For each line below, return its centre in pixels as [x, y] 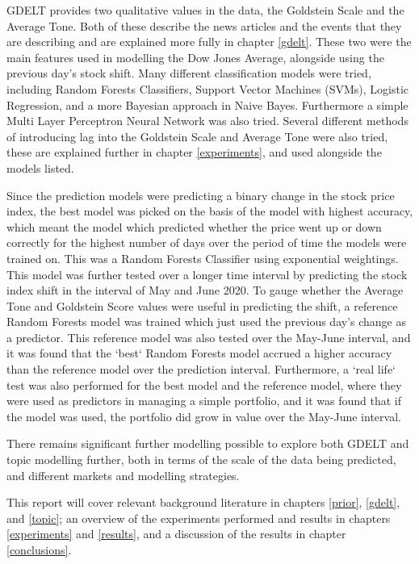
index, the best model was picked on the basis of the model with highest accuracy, [210, 211]
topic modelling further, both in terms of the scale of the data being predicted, [201, 460]
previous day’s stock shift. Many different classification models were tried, [189, 73]
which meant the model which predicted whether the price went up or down [194, 226]
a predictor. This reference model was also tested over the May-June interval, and [209, 337]
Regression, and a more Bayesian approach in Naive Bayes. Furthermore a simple [207, 104]
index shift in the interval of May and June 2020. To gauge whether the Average [205, 290]
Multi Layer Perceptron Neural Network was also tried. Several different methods [207, 121]
